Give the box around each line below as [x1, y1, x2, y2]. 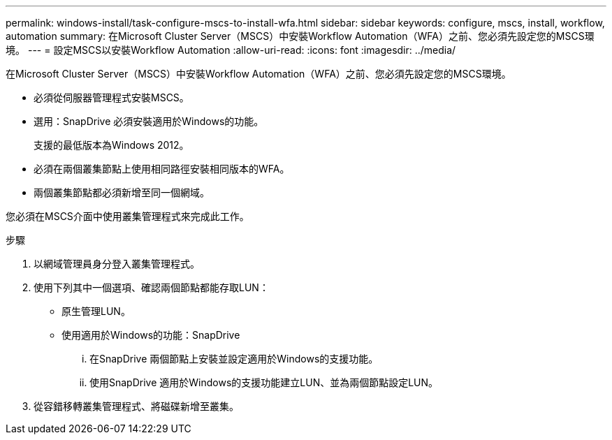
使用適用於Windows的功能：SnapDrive [61, 329, 240, 341]
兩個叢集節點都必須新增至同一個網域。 [34, 186, 210, 198]
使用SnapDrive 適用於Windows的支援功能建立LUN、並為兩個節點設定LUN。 [89, 376, 439, 388]
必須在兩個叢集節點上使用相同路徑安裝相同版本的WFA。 [34, 163, 290, 175]
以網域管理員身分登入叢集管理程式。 [34, 258, 200, 270]
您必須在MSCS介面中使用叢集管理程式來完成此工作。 [6, 210, 249, 222]
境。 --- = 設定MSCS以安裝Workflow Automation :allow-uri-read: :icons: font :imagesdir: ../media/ [6, 44, 456, 56]
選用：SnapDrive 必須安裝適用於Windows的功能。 [34, 115, 264, 127]
